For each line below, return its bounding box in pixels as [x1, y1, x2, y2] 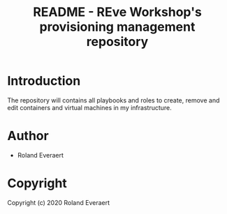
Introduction [7, 73, 81, 89]
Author [7, 128, 49, 144]
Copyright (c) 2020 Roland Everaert [7, 198, 110, 206]
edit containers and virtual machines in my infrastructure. [7, 103, 173, 112]
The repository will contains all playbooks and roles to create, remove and [7, 95, 220, 105]
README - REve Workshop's [32, 4, 203, 20]
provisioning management [39, 19, 196, 35]
